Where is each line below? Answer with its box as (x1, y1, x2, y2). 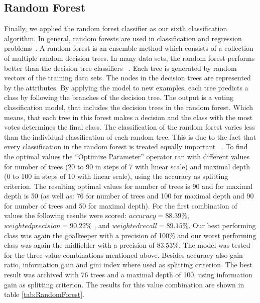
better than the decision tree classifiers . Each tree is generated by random (4, 62, 237, 73)
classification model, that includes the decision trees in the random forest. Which (4, 102, 253, 112)
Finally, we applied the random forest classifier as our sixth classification (4, 23, 227, 34)
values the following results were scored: (4, 210, 126, 221)
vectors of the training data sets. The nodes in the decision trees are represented (4, 72, 251, 83)
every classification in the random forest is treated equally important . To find (4, 141, 248, 152)
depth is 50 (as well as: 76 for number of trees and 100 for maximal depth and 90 (4, 190, 254, 201)
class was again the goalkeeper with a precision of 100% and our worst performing (4, 230, 256, 240)
